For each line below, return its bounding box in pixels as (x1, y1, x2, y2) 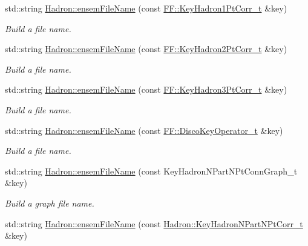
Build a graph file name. (5, 196, 94, 209)
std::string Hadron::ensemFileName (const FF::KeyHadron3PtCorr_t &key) (5, 83, 287, 96)
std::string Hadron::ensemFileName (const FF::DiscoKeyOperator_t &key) (5, 124, 283, 136)
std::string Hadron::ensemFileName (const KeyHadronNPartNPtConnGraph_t (5, 164, 298, 177)
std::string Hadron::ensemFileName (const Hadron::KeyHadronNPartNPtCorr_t (5, 217, 303, 230)
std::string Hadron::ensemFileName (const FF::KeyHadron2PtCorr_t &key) (5, 42, 287, 55)
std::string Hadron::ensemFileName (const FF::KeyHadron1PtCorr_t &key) (5, 2, 287, 14)
